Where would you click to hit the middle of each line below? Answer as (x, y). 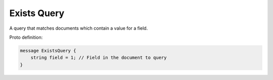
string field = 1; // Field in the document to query (99, 58)
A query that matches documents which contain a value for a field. (79, 28)
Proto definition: (26, 37)
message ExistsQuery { (48, 51)
